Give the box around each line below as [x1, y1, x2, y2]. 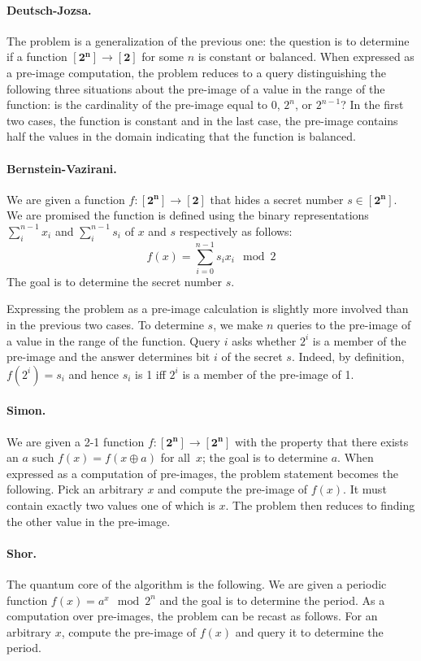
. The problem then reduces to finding [225, 497, 415, 513]
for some [141, 48, 184, 65]
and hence [68, 365, 119, 382]
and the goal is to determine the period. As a [159, 591, 385, 608]
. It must [343, 481, 387, 498]
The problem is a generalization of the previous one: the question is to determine [7, 32, 410, 49]
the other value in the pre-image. [7, 512, 171, 529]
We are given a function [7, 190, 125, 207]
